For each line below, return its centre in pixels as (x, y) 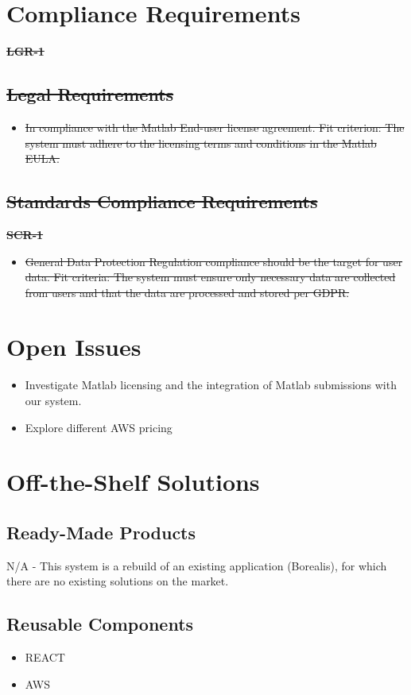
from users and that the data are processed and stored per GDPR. (187, 292)
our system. (53, 400)
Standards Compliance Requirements (162, 201)
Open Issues (74, 347)
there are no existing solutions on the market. (118, 581)
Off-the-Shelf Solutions (133, 482)
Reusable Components (100, 624)
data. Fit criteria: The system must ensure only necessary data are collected (210, 277)
